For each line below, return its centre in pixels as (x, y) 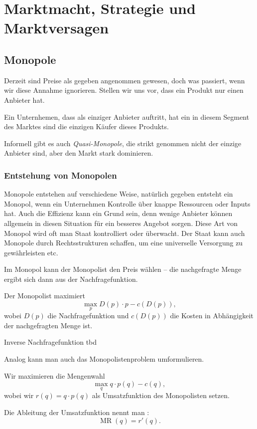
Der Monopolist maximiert (45, 296)
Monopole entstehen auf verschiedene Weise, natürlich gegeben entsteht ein (119, 194)
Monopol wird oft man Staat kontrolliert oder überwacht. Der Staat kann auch (125, 233)
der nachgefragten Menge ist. (48, 325)
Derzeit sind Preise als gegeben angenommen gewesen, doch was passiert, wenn (125, 80)
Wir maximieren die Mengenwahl (55, 375)
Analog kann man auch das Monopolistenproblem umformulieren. (104, 359)
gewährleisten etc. (31, 252)
